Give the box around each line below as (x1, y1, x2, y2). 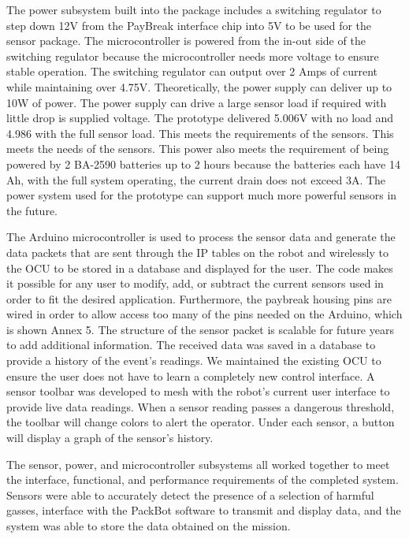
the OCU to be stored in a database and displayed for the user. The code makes (6, 259, 393, 276)
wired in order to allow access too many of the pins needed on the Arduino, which (6, 306, 403, 322)
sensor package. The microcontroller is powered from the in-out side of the (6, 32, 366, 49)
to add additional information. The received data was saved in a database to (6, 336, 376, 353)
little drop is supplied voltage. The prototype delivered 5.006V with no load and (6, 110, 394, 126)
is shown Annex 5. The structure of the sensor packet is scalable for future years (6, 321, 394, 337)
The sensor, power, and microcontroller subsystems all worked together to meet (6, 455, 390, 472)
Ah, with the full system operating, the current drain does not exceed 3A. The (6, 171, 386, 188)
